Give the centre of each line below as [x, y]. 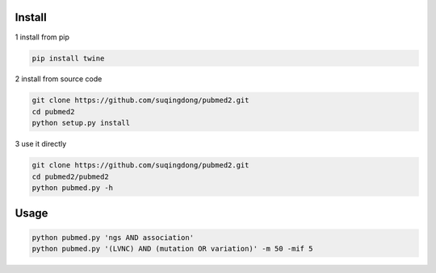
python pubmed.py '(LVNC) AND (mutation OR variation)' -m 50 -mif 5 [172, 248]
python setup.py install [81, 123]
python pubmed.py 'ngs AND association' [113, 237]
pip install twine [68, 58]
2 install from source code [59, 79]
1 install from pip [42, 37]
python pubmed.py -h [72, 188]
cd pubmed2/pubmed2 [70, 176]
